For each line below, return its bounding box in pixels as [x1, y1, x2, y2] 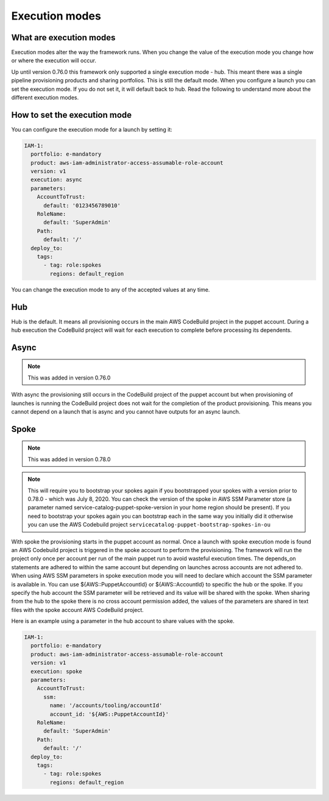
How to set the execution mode [11, 110, 132, 120]
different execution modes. [11, 94, 79, 101]
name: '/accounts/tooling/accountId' [49, 702, 163, 709]
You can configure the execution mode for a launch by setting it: [11, 126, 173, 133]
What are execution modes [11, 32, 116, 43]
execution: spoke [30, 668, 82, 675]
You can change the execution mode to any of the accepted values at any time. [11, 286, 210, 293]
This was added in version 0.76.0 [27, 374, 111, 381]
